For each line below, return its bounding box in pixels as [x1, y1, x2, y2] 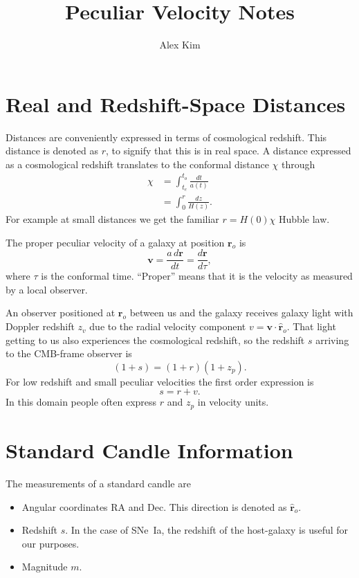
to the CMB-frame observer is [6, 346, 132, 361]
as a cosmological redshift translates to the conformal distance [6, 156, 269, 171]
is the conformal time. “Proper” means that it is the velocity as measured [41, 269, 353, 283]
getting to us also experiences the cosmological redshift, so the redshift [6, 332, 305, 347]
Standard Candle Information [6, 436, 293, 464]
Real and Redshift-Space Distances [6, 89, 346, 118]
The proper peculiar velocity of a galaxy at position [6, 235, 225, 249]
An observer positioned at [6, 305, 116, 320]
